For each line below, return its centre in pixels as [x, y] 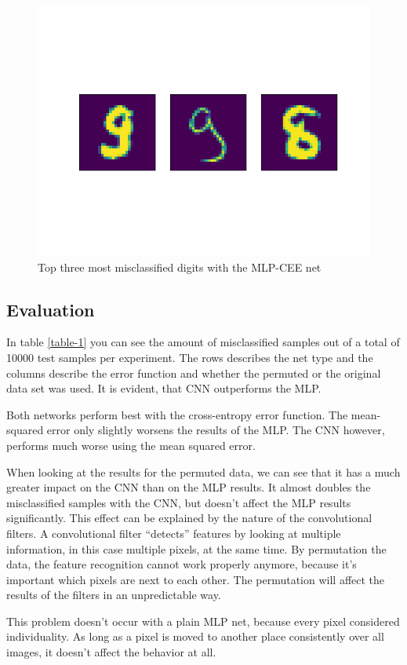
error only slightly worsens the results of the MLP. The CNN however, [216, 430]
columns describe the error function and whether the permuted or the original [194, 373]
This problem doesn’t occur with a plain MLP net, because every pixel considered [203, 621]
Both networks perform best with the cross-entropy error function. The [177, 414]
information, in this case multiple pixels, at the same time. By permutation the [196, 548]
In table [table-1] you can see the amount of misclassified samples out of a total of [203, 342]
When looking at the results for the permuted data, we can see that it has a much [203, 471]
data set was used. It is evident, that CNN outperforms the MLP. [164, 388]
